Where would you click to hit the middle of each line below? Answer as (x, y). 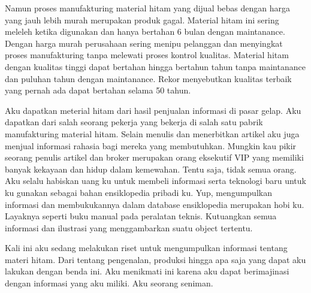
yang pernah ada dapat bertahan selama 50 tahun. (98, 90)
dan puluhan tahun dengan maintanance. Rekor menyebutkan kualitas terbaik (148, 78)
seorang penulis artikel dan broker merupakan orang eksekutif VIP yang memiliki (154, 157)
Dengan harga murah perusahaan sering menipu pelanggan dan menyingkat (144, 43)
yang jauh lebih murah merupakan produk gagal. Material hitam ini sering (142, 19)
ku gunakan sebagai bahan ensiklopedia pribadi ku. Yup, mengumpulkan (138, 192)
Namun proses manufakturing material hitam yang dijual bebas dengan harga (148, 8)
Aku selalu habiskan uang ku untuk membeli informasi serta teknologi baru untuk (155, 181)
